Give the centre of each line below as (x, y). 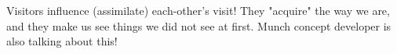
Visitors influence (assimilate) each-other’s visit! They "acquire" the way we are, (198, 10)
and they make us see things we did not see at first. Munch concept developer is (199, 25)
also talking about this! (62, 41)
